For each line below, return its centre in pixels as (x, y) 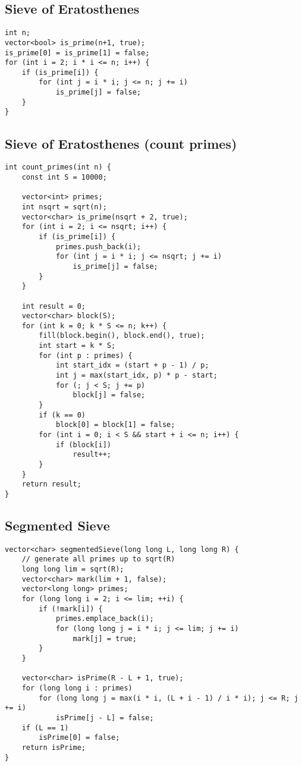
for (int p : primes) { (86, 355)
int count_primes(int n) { (58, 167)
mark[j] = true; (105, 638)
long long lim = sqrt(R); (73, 569)
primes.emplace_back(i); (105, 619)
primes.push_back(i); (98, 247)
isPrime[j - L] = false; (105, 718)
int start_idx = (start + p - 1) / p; (132, 365)
